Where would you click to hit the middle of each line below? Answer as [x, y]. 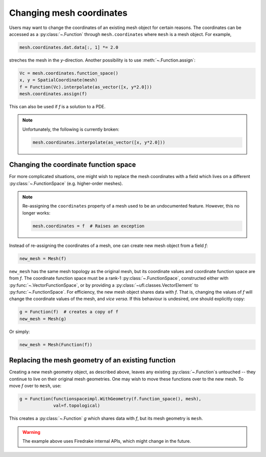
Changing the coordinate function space [73, 165]
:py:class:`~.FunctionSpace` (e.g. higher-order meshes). [66, 183]
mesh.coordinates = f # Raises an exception [89, 226]
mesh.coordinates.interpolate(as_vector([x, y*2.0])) [99, 142]
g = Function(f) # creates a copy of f [69, 312]
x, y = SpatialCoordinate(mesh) [59, 80]
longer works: [36, 213]
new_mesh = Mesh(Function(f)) [56, 345]
